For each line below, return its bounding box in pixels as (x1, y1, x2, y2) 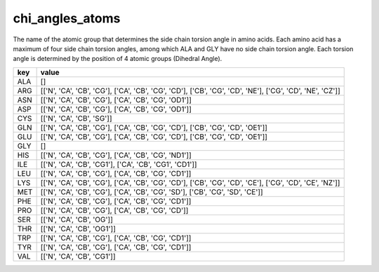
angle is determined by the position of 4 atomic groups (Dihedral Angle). (13, 55, 222, 63)
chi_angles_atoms (13, 11, 121, 26)
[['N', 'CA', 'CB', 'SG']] (40, 113, 112, 123)
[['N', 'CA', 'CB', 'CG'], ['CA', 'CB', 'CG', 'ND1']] (40, 150, 192, 160)
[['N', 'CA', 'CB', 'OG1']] (40, 224, 116, 233)
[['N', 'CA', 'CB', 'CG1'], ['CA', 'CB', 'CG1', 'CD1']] (40, 159, 197, 169)
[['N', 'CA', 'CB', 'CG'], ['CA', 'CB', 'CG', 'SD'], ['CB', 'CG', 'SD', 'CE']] (40, 186, 263, 196)
